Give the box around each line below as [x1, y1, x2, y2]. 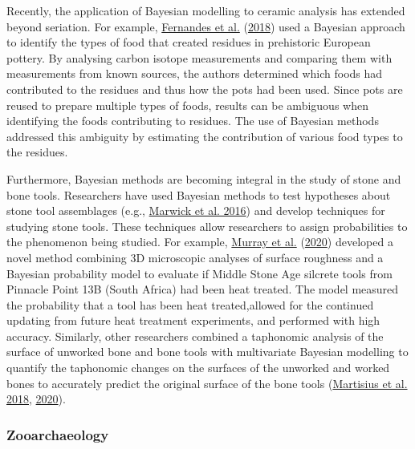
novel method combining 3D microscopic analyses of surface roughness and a [6, 249, 384, 265]
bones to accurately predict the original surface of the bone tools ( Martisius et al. [6, 374, 408, 391]
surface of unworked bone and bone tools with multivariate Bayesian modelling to [6, 343, 409, 360]
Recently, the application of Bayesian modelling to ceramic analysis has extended [6, 2, 405, 18]
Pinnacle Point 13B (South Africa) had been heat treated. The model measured [6, 281, 399, 297]
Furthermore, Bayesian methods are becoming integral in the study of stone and [6, 170, 401, 187]
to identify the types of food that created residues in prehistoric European [6, 34, 371, 51]
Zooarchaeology [6, 424, 109, 444]
